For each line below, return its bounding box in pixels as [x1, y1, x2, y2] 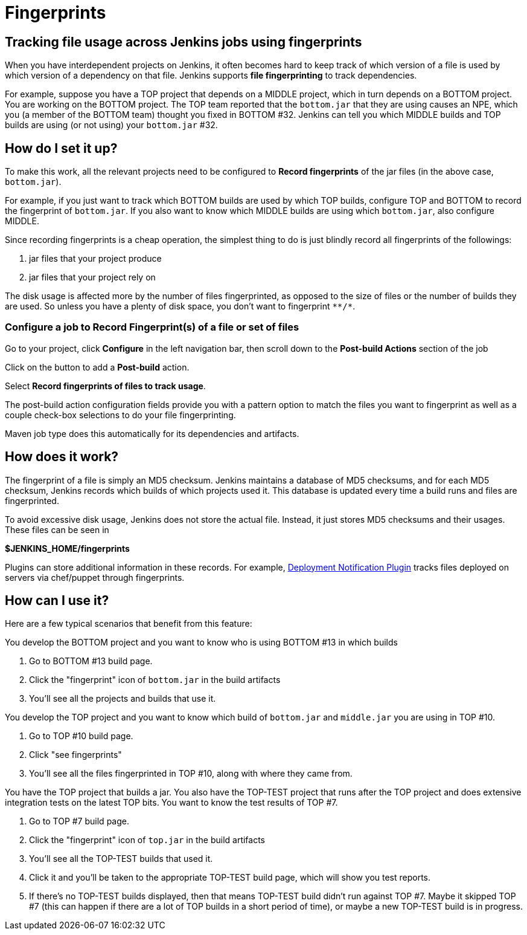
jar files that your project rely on [29, 272, 156, 283]
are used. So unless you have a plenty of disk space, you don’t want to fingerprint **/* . [5, 301, 356, 312]
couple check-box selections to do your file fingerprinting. [5, 409, 236, 420]
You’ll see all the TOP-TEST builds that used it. [29, 853, 213, 864]
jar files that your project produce [29, 253, 162, 264]
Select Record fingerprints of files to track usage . [5, 380, 206, 391]
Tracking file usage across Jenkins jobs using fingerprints [5, 34, 362, 50]
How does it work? [5, 449, 119, 465]
